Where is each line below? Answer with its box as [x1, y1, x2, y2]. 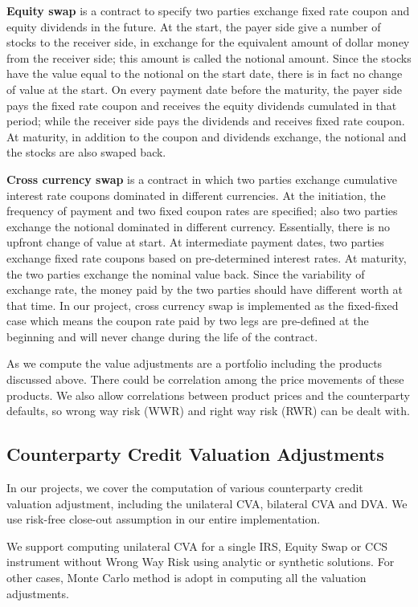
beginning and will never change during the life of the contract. [6, 328, 318, 344]
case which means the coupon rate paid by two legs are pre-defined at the [6, 312, 369, 329]
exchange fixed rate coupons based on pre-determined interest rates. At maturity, [6, 249, 407, 266]
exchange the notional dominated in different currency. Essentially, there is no [6, 218, 390, 234]
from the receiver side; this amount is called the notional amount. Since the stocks [6, 49, 412, 66]
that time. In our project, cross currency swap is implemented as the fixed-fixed [6, 296, 399, 313]
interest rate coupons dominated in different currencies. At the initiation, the [6, 186, 386, 203]
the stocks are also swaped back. [6, 144, 166, 161]
